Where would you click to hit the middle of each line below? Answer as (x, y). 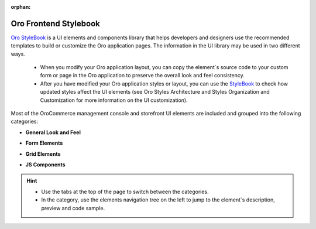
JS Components (45, 165)
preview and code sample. (73, 208)
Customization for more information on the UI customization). (114, 100)
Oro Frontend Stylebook (56, 23)
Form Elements (44, 143)
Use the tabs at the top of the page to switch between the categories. (125, 192)
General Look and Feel (53, 132)
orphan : (21, 7)
